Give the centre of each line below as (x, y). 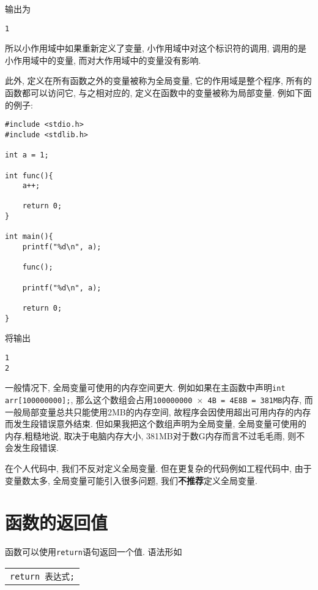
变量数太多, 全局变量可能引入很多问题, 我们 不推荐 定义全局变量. (131, 480)
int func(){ (29, 176)
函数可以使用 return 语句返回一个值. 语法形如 (94, 552)
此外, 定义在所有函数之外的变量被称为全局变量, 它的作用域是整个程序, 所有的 (158, 81)
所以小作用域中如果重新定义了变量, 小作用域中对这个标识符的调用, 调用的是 (156, 48)
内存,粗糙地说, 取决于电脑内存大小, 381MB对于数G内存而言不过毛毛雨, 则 (151, 435)
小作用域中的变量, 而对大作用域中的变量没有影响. (103, 60)
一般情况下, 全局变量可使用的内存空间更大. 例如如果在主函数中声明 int (145, 388)
